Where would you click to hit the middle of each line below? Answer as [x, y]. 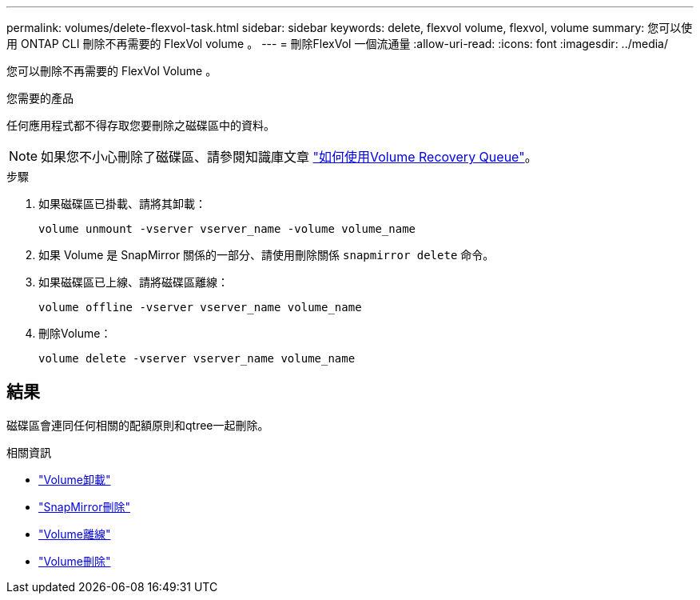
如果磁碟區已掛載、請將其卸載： [122, 204]
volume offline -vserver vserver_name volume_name [200, 307]
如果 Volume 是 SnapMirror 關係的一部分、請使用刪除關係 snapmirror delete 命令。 [266, 255]
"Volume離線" [75, 534]
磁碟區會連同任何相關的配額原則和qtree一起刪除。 [138, 425]
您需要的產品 [40, 98]
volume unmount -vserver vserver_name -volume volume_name [227, 229]
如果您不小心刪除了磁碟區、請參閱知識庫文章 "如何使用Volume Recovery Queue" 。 [289, 157]
